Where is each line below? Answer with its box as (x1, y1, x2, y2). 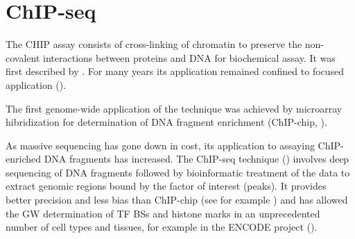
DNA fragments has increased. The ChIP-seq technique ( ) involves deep (44, 151, 349, 166)
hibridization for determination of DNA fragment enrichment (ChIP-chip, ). (6, 115, 327, 129)
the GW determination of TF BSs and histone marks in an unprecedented (6, 206, 320, 220)
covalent (6, 50, 40, 65)
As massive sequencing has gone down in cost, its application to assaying (6, 138, 315, 152)
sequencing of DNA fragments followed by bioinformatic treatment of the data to (6, 165, 350, 179)
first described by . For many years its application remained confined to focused (6, 64, 345, 79)
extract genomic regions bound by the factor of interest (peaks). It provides (6, 179, 327, 193)
